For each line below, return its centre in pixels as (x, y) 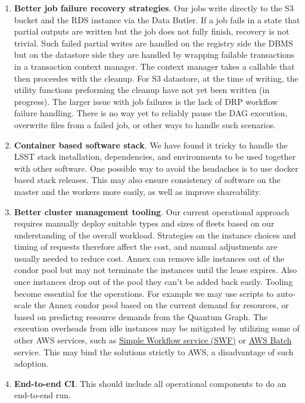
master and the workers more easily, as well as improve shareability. (138, 191)
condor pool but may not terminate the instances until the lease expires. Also (155, 270)
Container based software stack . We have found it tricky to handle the (151, 145)
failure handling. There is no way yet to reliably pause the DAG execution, (151, 113)
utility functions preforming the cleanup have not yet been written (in (142, 90)
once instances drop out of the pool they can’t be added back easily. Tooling (153, 282)
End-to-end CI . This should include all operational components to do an (150, 383)
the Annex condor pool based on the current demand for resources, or (161, 305)
